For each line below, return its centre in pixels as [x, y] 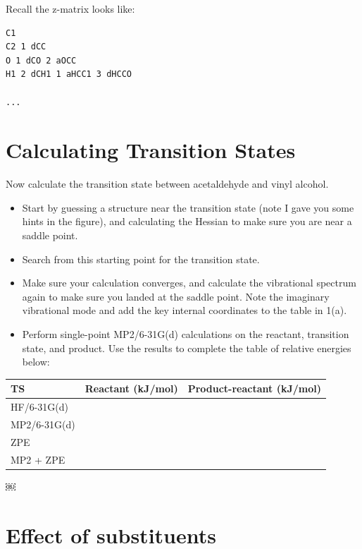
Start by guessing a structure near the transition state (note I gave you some [188, 207]
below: [36, 362]
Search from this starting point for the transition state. [141, 259]
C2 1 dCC [26, 47]
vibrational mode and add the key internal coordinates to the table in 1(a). [185, 310]
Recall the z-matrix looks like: [70, 8]
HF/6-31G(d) [39, 407]
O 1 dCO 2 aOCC [41, 60]
